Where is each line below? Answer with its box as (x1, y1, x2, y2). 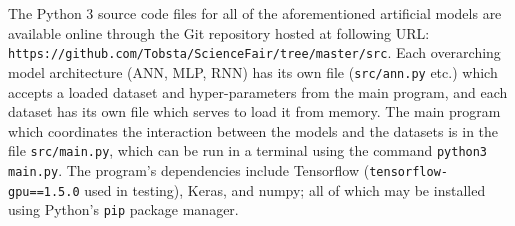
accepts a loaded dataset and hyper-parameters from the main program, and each (8, 81, 508, 102)
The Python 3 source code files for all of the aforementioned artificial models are (8, 3, 502, 23)
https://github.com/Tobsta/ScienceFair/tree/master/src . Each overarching (8, 42, 501, 63)
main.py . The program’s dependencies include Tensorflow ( (8, 159, 370, 180)
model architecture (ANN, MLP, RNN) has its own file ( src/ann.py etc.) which (8, 61, 498, 82)
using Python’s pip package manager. (8, 199, 239, 220)
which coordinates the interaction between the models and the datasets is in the (8, 120, 499, 141)
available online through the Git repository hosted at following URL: (8, 22, 430, 43)
